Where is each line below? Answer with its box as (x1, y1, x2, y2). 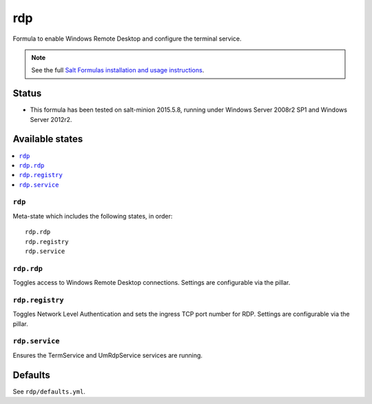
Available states (12, 133, 83, 145)
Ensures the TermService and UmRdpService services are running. (12, 351, 203, 359)
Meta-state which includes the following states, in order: (12, 212, 173, 220)
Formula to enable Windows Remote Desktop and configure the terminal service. (12, 34, 242, 43)
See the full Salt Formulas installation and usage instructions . (31, 66, 205, 74)
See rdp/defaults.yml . (12, 387, 86, 396)
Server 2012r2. (30, 115, 72, 123)
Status (12, 88, 42, 99)
